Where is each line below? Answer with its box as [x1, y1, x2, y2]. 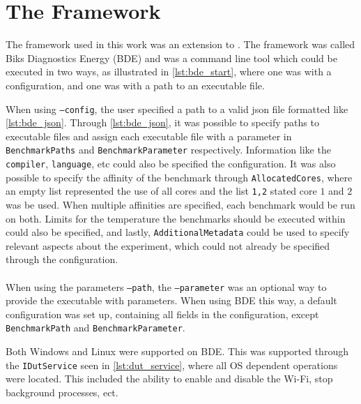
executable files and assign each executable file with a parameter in [6, 128, 292, 143]
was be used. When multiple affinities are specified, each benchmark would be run [6, 197, 355, 211]
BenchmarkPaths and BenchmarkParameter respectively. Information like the [6, 142, 331, 157]
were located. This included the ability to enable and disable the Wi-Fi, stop [6, 371, 333, 386]
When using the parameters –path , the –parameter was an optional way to [6, 279, 327, 294]
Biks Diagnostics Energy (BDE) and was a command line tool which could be [6, 50, 337, 65]
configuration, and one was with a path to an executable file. [6, 77, 265, 92]
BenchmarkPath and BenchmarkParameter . [6, 320, 185, 335]
